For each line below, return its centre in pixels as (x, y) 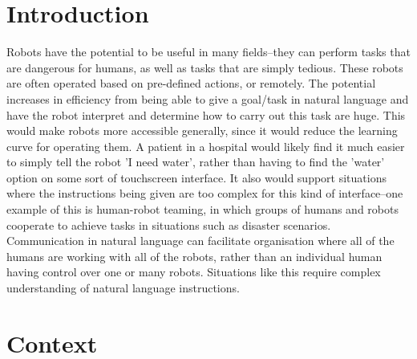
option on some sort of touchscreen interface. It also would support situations (196, 177)
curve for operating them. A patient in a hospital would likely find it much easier (206, 146)
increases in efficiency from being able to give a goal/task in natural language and (208, 98)
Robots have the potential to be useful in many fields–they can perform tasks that (208, 52)
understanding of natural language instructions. (123, 288)
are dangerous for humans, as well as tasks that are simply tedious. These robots (205, 67)
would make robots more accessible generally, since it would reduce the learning (202, 131)
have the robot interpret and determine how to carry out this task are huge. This (206, 114)
